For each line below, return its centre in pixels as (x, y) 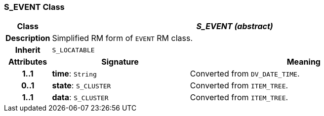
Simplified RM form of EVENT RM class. (122, 38)
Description (28, 38)
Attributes (28, 62)
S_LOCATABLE (73, 50)
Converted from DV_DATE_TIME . (245, 74)
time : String (74, 74)
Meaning (304, 62)
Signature (120, 62)
